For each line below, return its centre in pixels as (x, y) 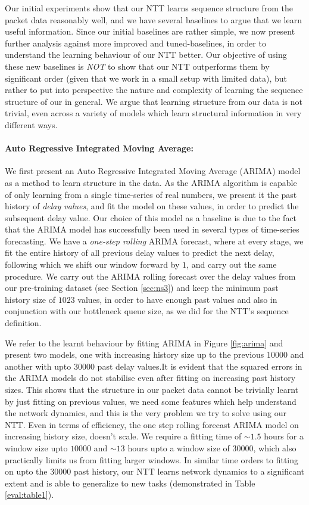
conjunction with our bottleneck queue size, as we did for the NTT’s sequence (147, 311)
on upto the (26, 471)
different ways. (31, 124)
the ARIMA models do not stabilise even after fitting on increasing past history (150, 378)
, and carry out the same (232, 264)
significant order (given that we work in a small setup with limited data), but (146, 78)
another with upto (38, 366)
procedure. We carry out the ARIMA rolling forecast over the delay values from (150, 276)
